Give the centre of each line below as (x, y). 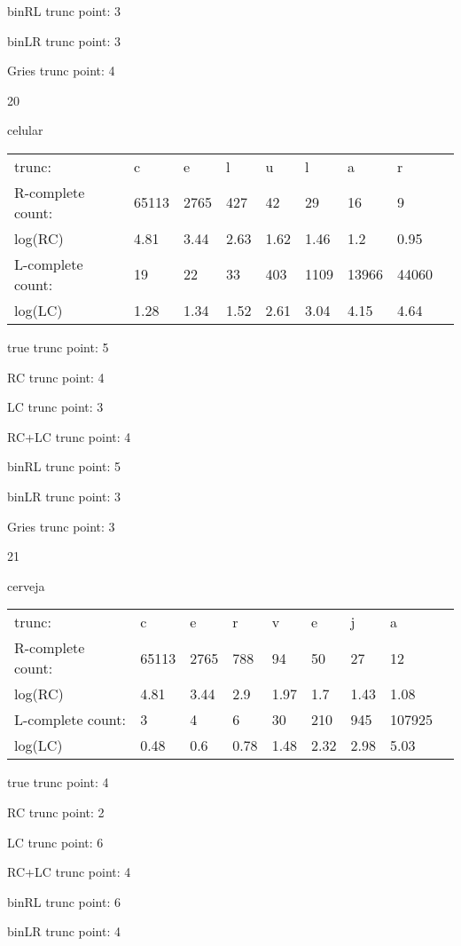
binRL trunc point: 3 (64, 11)
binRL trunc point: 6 (64, 901)
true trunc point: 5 (58, 347)
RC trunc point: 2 (56, 812)
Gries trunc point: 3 (61, 526)
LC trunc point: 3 (55, 407)
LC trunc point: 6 (55, 842)
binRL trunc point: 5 (64, 466)
